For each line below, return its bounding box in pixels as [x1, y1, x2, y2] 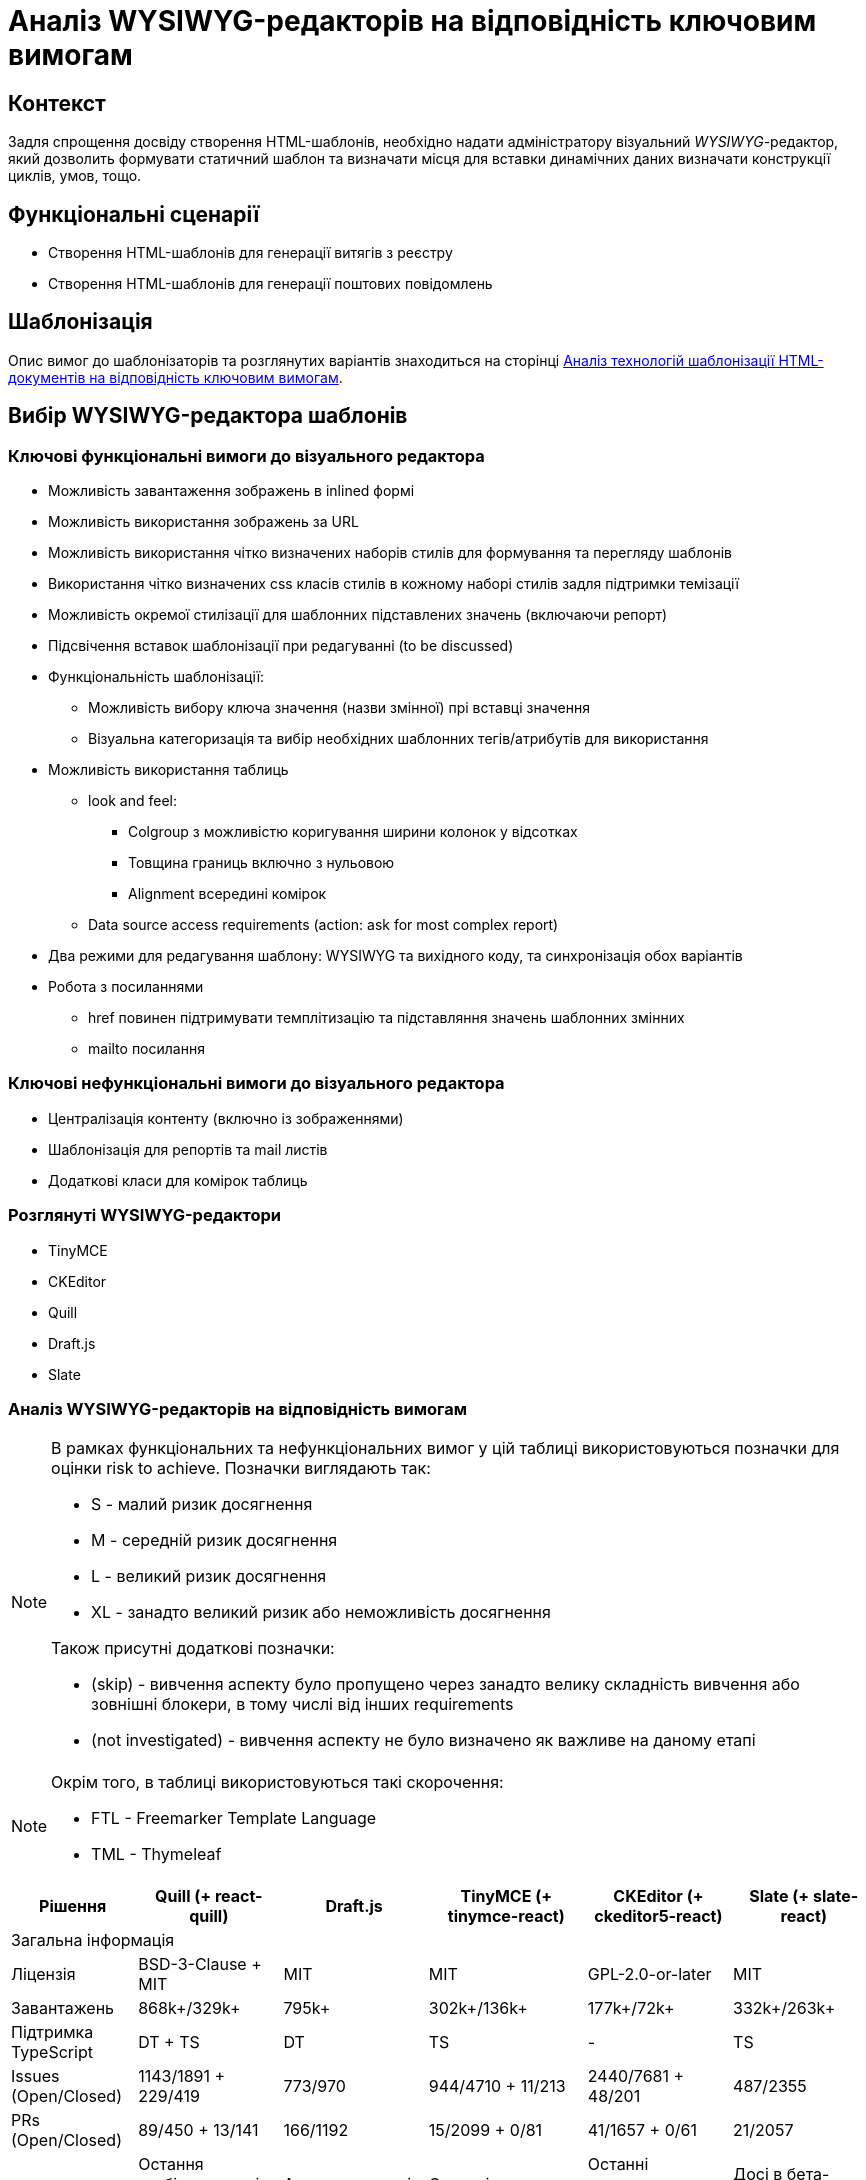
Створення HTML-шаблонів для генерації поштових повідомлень [48, 275, 493, 293]
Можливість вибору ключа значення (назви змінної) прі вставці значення [88, 699, 590, 717]
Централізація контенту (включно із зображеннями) [48, 1109, 404, 1127]
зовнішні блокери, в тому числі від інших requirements [91, 1694, 514, 1715]
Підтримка [11, 2022, 94, 2043]
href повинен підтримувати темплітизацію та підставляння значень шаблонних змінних [88, 1009, 685, 1027]
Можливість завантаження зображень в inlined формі [48, 482, 415, 500]
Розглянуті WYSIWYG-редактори [8, 1205, 281, 1226]
